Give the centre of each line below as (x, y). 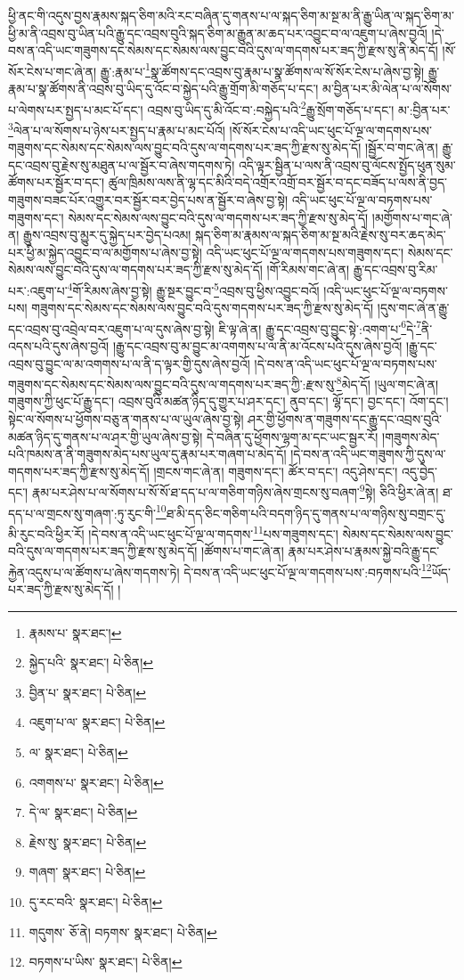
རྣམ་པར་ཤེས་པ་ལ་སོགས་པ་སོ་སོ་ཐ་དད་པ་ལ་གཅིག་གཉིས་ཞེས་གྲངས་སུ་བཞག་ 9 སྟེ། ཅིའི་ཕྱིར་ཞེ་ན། (235, 491)
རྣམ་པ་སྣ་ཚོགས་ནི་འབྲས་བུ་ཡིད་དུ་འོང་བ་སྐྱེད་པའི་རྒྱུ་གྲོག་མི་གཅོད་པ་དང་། (163, 89)
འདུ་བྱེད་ (419, 471)
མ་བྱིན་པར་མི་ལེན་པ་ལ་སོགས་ (387, 89)
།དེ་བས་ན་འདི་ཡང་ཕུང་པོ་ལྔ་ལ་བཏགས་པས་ (346, 363)
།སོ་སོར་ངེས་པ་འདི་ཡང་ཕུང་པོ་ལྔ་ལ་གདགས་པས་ (330, 130)
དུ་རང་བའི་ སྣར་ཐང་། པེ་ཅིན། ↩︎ (96, 901)
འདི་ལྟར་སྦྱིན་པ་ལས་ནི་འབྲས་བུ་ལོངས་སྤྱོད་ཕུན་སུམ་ (347, 164)
